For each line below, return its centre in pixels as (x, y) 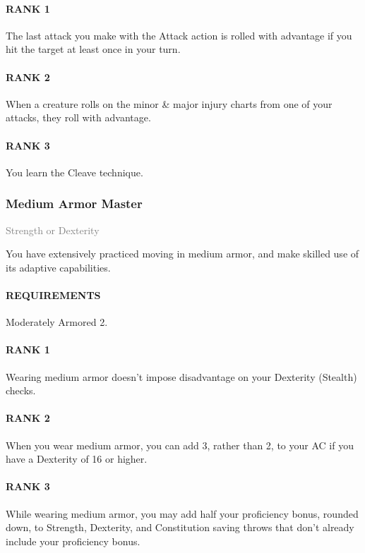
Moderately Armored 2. (57, 322)
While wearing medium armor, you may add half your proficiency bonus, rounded (182, 513)
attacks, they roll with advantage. (78, 117)
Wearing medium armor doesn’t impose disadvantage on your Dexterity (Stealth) (181, 376)
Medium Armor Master (74, 203)
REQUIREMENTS (53, 294)
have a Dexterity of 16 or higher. (77, 459)
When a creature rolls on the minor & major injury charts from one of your (169, 103)
